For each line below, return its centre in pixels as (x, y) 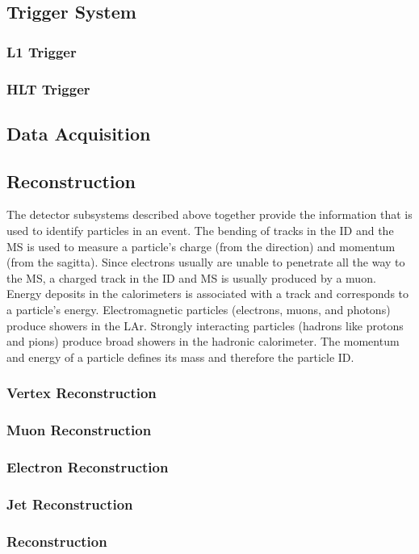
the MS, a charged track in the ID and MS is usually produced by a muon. (191, 277)
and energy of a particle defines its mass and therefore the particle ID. (180, 357)
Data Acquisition (79, 133)
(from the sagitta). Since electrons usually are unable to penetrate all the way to (206, 262)
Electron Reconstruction (88, 467)
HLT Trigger (48, 88)
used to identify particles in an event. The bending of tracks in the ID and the (200, 231)
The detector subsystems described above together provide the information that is (209, 214)
